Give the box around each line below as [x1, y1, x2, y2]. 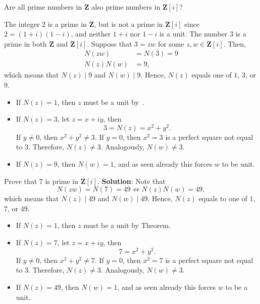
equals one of [191, 69, 232, 80]
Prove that [4, 175, 37, 186]
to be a [225, 281, 247, 292]
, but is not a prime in [94, 18, 163, 29]
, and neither [71, 28, 111, 39]
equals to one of [198, 193, 247, 204]
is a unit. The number [160, 28, 228, 39]
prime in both [4, 38, 47, 49]
